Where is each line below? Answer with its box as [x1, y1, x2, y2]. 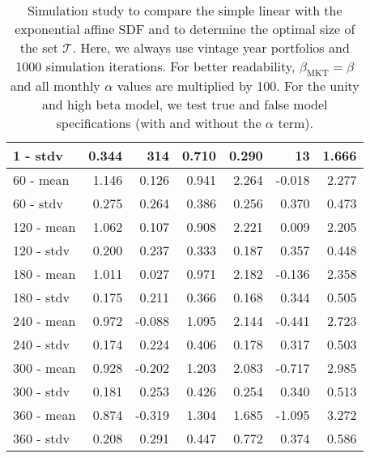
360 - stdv [13, 429, 70, 448]
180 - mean [13, 264, 76, 284]
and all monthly [10, 76, 100, 96]
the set [19, 38, 58, 57]
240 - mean [13, 311, 76, 331]
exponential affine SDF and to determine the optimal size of [15, 19, 355, 38]
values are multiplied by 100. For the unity [117, 76, 359, 96]
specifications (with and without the [56, 113, 262, 133]
